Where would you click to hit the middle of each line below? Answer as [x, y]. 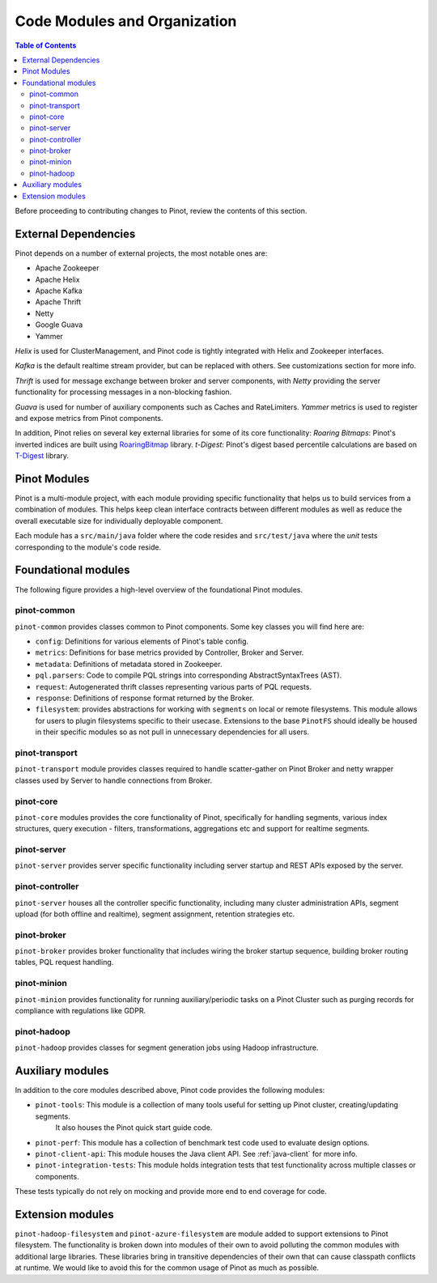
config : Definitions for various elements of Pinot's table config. [142, 641]
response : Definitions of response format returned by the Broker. [145, 698]
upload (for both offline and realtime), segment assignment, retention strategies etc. [155, 914]
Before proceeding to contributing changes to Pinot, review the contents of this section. [161, 211]
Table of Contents [46, 45]
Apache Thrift [58, 302]
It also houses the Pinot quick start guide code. [134, 1128]
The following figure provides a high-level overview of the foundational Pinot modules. [159, 589]
